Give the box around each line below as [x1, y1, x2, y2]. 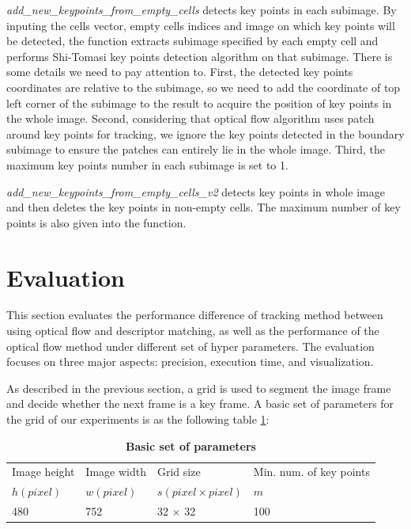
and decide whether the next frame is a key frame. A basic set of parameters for [6, 395, 394, 412]
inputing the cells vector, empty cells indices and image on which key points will [6, 17, 395, 33]
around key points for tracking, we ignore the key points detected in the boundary [6, 125, 405, 142]
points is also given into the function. [6, 214, 187, 230]
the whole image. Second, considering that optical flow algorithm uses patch [6, 110, 375, 127]
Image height [12, 463, 75, 480]
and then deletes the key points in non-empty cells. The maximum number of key [6, 199, 401, 215]
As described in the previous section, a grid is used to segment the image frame [6, 379, 391, 396]
